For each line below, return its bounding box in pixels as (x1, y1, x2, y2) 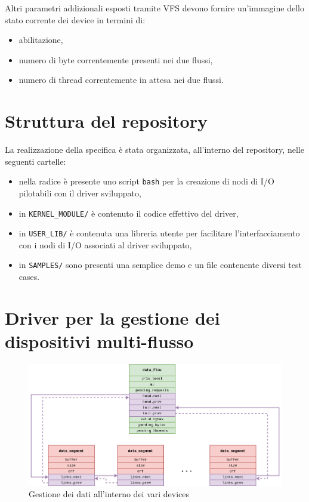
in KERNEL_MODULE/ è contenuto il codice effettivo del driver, (18, 207, 239, 219)
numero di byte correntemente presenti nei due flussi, (18, 53, 213, 66)
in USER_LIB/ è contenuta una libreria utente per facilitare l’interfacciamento (18, 227, 300, 239)
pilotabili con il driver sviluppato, (18, 186, 141, 199)
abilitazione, (18, 33, 63, 46)
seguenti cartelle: (5, 155, 66, 167)
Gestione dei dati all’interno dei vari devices (29, 488, 190, 500)
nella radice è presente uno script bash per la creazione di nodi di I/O (18, 175, 274, 187)
